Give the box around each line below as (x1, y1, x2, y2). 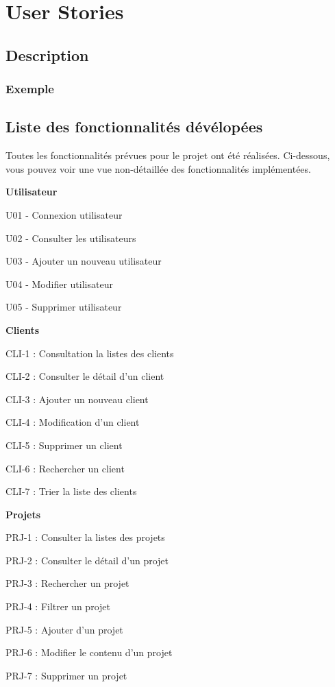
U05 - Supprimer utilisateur (5, 300, 122, 314)
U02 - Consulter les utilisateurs (5, 230, 136, 245)
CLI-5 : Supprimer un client (5, 437, 123, 452)
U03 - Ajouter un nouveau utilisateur (5, 254, 162, 268)
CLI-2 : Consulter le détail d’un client (5, 369, 164, 383)
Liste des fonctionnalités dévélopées (5, 116, 263, 137)
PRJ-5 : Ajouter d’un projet (5, 622, 123, 636)
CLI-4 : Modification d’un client (5, 415, 140, 429)
